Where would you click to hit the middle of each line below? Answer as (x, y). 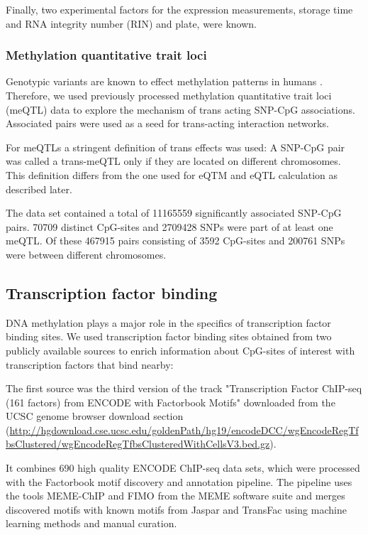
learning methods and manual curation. (91, 523)
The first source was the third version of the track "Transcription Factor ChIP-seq (184, 388)
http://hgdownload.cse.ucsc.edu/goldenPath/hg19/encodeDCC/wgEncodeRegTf (184, 429)
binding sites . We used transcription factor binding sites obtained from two (169, 336)
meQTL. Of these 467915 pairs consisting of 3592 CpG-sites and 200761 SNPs (175, 241)
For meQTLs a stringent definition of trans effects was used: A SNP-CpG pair (175, 147)
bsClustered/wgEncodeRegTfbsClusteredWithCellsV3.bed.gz (138, 444)
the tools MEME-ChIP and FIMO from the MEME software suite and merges (175, 496)
